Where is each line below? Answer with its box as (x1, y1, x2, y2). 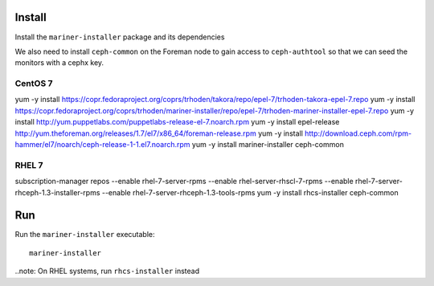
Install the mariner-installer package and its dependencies (14, 32, 225, 42)
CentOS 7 (14, 78, 53, 89)
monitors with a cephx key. (14, 58, 104, 67)
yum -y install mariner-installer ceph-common (191, 140, 345, 149)
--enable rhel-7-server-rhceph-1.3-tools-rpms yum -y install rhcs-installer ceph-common (101, 187, 399, 197)
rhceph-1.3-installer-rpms (14, 187, 100, 197)
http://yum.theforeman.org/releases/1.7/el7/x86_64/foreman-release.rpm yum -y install (14, 129, 303, 138)
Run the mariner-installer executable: (14, 230, 155, 239)
